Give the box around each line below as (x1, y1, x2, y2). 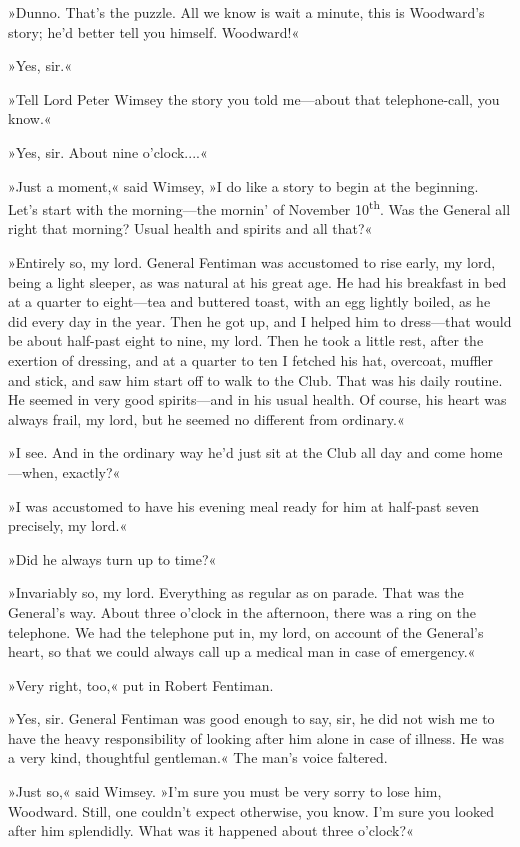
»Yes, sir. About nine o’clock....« (8, 141, 208, 162)
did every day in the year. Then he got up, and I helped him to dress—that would (8, 310, 512, 331)
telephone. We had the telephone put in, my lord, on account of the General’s (8, 621, 484, 642)
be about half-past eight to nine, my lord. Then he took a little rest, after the (8, 330, 484, 351)
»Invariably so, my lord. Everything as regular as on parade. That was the (8, 582, 464, 603)
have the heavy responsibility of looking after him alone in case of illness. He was (8, 727, 504, 748)
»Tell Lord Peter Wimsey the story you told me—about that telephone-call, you (8, 88, 500, 109)
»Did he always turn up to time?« (8, 548, 217, 569)
